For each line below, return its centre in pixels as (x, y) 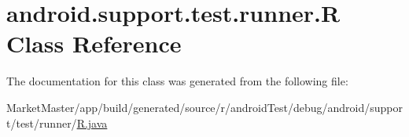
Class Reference (94, 43)
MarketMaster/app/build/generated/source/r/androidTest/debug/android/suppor (204, 107)
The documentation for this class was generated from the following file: (177, 81)
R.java (92, 123)
